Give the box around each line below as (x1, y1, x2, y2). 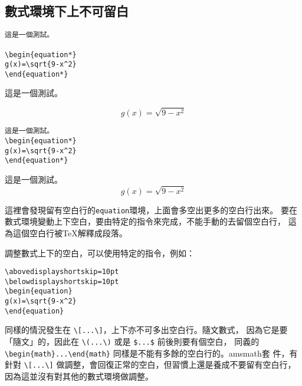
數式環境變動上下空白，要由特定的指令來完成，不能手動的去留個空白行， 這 (5, 215, 297, 227)
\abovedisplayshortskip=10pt (5, 268, 119, 276)
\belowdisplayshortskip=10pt (5, 277, 119, 286)
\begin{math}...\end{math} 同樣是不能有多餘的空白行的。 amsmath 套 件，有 (5, 347, 298, 359)
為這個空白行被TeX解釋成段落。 (5, 226, 127, 239)
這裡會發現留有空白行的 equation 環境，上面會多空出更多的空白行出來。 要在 (5, 203, 297, 216)
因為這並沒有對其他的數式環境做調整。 (5, 370, 153, 382)
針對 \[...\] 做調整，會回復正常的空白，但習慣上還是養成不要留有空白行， (5, 358, 296, 371)
